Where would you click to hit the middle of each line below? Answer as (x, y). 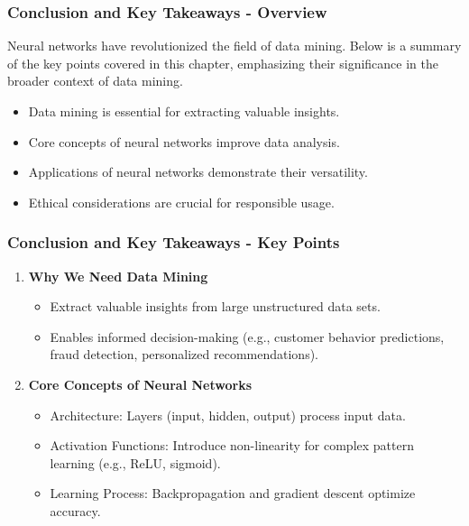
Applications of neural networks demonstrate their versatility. (198, 172)
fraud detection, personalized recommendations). (184, 354)
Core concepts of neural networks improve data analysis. (184, 141)
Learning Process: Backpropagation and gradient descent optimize (233, 493)
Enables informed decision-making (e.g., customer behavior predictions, (247, 336)
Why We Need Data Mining (118, 276)
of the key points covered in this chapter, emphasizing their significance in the (223, 63)
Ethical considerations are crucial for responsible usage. (181, 202)
